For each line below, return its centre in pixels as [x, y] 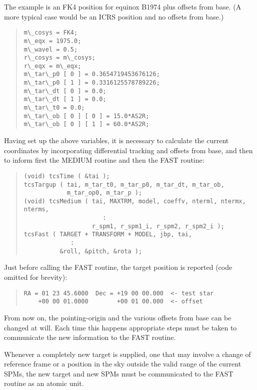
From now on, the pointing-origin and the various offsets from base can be [118, 317]
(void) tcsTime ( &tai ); [67, 176]
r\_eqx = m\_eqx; [52, 66]
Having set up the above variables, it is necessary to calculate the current [116, 140]
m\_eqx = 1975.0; [52, 41]
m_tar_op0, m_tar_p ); [104, 193]
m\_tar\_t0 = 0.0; [54, 108]
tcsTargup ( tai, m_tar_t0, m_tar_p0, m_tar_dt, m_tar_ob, [124, 184]
